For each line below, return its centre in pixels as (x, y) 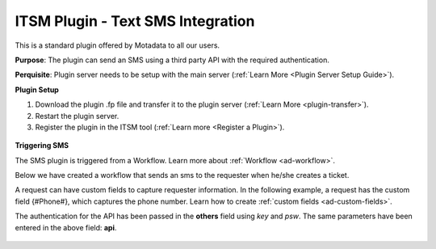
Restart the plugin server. (77, 116)
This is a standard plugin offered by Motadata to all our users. (117, 45)
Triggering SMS (42, 146)
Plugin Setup (37, 90)
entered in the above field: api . (66, 227)
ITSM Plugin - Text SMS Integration (135, 21)
